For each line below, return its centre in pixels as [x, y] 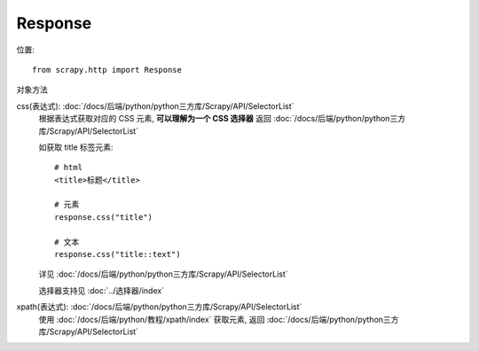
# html [69, 168]
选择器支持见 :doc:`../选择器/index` [101, 290]
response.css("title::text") [118, 254]
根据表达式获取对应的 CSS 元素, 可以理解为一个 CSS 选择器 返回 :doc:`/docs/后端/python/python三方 [222, 119]
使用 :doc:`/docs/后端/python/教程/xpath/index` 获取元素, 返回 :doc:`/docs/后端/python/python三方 [219, 319]
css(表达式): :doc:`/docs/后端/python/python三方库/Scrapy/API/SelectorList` [155, 105]
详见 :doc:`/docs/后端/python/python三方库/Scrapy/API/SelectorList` [163, 274]
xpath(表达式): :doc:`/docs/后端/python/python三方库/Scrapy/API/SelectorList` [159, 307]
